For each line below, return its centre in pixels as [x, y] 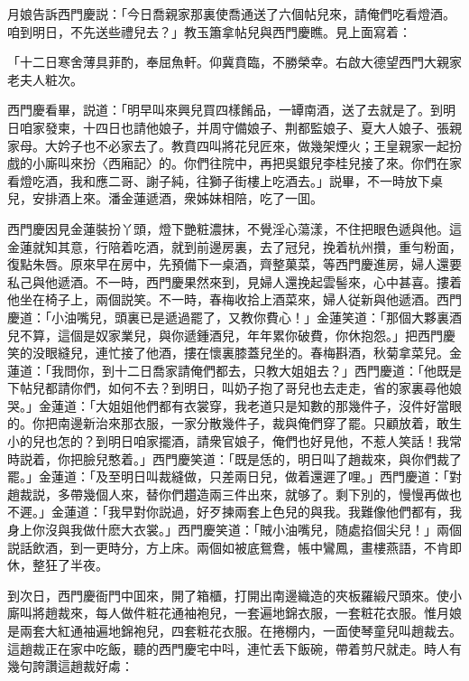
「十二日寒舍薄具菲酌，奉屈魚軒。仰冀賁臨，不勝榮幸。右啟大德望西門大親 [228, 62]
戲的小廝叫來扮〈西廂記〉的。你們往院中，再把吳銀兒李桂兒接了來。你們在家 [234, 163]
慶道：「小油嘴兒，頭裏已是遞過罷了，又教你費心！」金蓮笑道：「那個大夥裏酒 [234, 317]
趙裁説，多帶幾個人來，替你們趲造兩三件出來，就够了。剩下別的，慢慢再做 [228, 494]
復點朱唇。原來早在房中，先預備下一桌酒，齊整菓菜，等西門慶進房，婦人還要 [234, 264]
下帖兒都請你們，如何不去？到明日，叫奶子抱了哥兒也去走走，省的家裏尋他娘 [234, 388]
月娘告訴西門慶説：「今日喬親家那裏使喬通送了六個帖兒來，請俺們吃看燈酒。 [231, 14]
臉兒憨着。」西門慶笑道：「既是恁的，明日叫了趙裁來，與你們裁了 [272, 458]
